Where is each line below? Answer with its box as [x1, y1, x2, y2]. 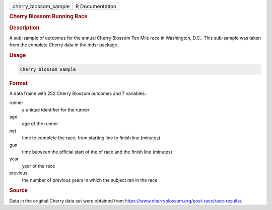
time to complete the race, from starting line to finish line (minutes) [22, 135, 161, 141]
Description [9, 24, 40, 31]
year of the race [22, 163, 55, 169]
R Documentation [75, 3, 117, 10]
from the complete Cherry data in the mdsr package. [9, 42, 119, 48]
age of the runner [22, 121, 58, 127]
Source [9, 187, 28, 194]
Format [9, 79, 28, 86]
